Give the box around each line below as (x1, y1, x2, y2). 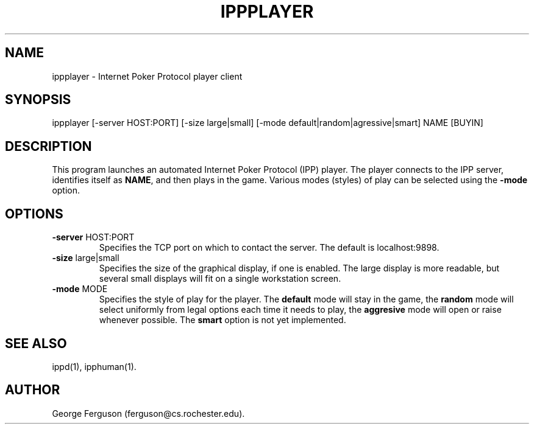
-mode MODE (52, 284, 108, 295)
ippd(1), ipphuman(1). (52, 361, 137, 372)
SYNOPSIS (5, 92, 71, 108)
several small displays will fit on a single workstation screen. (99, 273, 341, 284)
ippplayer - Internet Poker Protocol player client (52, 71, 243, 82)
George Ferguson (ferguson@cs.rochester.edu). (52, 408, 245, 419)
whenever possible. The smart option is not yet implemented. (99, 315, 346, 326)
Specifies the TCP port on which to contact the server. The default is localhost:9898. (99, 242, 440, 253)
